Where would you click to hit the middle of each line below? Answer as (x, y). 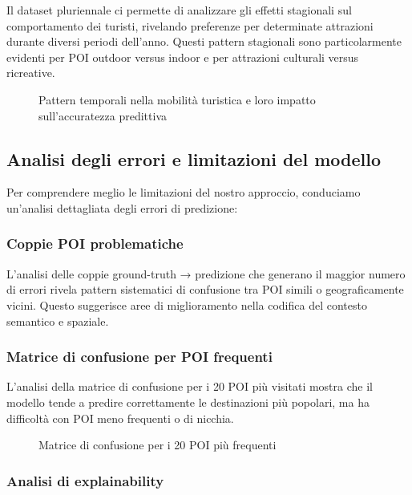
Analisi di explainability (85, 480)
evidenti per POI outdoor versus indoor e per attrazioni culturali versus (183, 57)
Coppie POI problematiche (95, 243)
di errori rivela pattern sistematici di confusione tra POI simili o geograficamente (205, 289)
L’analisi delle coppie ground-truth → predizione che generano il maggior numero (206, 273)
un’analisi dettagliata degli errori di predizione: (122, 207)
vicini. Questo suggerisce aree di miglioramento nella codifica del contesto (187, 304)
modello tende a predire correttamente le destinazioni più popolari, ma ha (188, 402)
